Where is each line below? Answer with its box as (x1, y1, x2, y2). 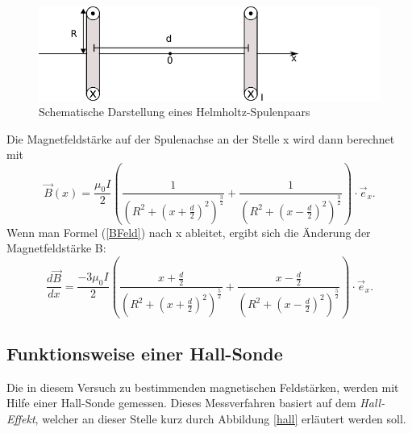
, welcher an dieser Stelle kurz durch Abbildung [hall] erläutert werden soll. (35, 410, 406, 427)
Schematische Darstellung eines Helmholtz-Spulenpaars (39, 103, 310, 120)
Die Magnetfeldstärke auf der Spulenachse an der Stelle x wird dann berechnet (6, 130, 395, 147)
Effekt (6, 410, 35, 427)
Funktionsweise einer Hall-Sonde (6, 340, 283, 365)
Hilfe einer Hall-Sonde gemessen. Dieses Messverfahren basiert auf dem (6, 394, 356, 411)
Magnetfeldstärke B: (6, 239, 106, 256)
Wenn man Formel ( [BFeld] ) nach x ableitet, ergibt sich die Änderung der (6, 223, 371, 240)
